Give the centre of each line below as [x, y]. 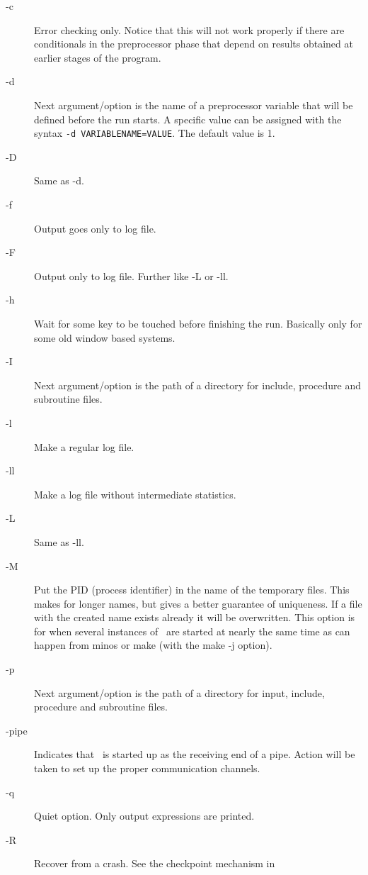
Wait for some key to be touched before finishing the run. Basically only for [198, 323]
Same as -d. [59, 180]
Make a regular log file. [84, 446]
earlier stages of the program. [98, 57]
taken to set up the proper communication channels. [147, 768]
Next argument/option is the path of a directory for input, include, [179, 692]
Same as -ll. [59, 541]
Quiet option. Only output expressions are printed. [144, 816]
